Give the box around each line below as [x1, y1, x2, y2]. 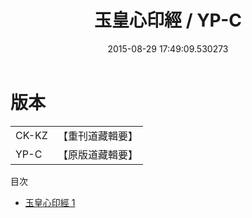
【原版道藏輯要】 [57, 147, 138, 161]
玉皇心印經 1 [24, 196, 76, 208]
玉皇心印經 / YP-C [94, 9, 242, 32]
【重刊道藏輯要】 [57, 129, 138, 143]
